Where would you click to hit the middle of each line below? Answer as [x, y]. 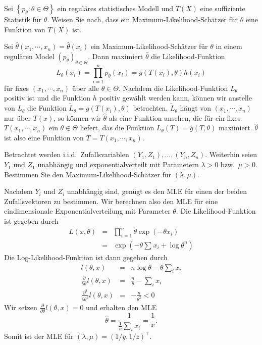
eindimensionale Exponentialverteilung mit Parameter [87, 211]
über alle [85, 88]
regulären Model [29, 56]
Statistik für [23, 19]
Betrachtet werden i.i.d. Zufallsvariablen [67, 154]
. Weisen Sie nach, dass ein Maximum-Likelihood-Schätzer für [143, 19]
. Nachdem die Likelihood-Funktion [173, 88]
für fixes [17, 88]
